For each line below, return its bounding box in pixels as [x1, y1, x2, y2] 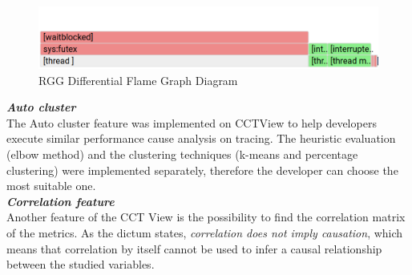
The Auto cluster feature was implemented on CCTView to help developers [6, 114, 377, 131]
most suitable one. [6, 177, 96, 194]
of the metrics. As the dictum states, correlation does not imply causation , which [6, 224, 403, 241]
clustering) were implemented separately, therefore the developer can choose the [6, 161, 398, 178]
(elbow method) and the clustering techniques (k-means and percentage [6, 145, 358, 162]
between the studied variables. [6, 256, 155, 273]
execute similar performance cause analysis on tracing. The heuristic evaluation [6, 130, 396, 147]
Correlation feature [6, 192, 115, 209]
